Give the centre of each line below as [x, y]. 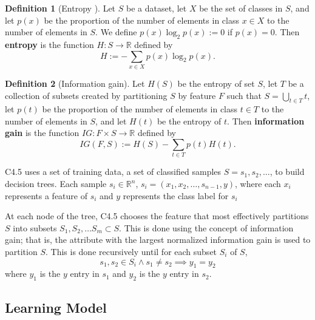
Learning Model [56, 307]
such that [244, 95]
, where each [258, 183]
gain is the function [42, 133]
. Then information [266, 121]
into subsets [35, 227]
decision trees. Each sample [56, 183]
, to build [287, 172]
